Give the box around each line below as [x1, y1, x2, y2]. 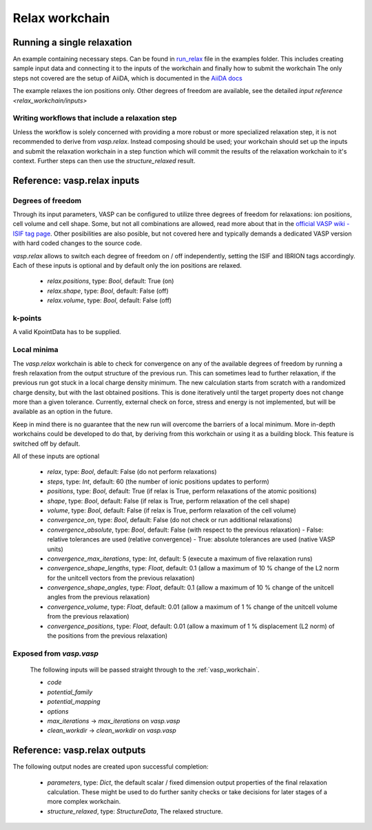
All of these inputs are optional [12, 452, 100, 461]
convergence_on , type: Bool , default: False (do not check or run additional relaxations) [47, 516, 293, 524]
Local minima [12, 345, 59, 355]
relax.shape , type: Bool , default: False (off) [47, 287, 169, 295]
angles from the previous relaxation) [47, 593, 150, 601]
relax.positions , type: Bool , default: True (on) [47, 277, 174, 285]
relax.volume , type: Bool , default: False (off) [47, 296, 172, 304]
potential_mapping [47, 698, 101, 706]
